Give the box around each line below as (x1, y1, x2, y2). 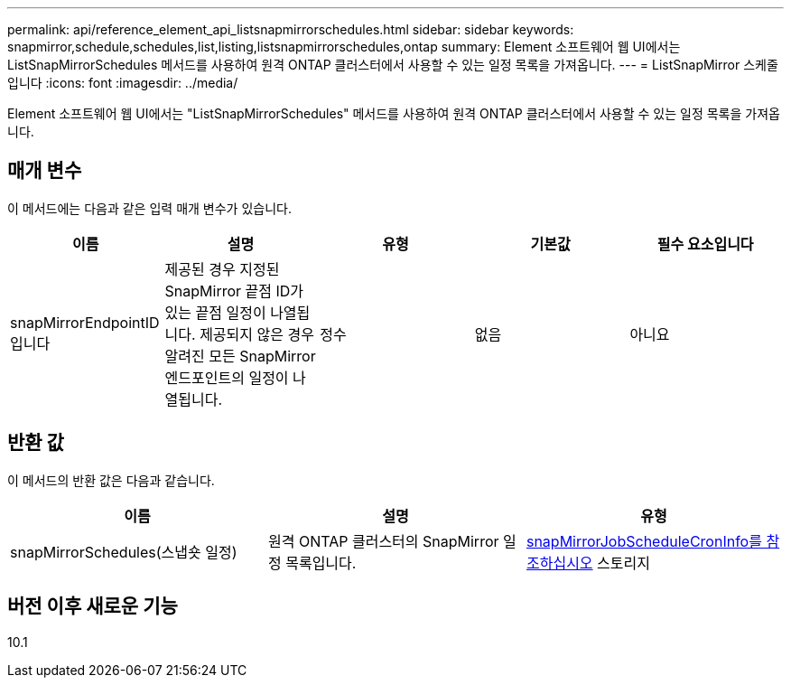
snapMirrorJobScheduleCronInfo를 (526, 531, 762, 550)
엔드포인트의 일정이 (164, 368, 289, 387)
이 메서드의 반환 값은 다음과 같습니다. (7, 472, 215, 488)
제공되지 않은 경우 (200, 324, 314, 343)
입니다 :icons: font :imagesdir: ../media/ (7, 75, 238, 90)
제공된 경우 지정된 (164, 259, 280, 278)
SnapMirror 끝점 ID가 (164, 281, 304, 300)
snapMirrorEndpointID (10, 313, 160, 332)
